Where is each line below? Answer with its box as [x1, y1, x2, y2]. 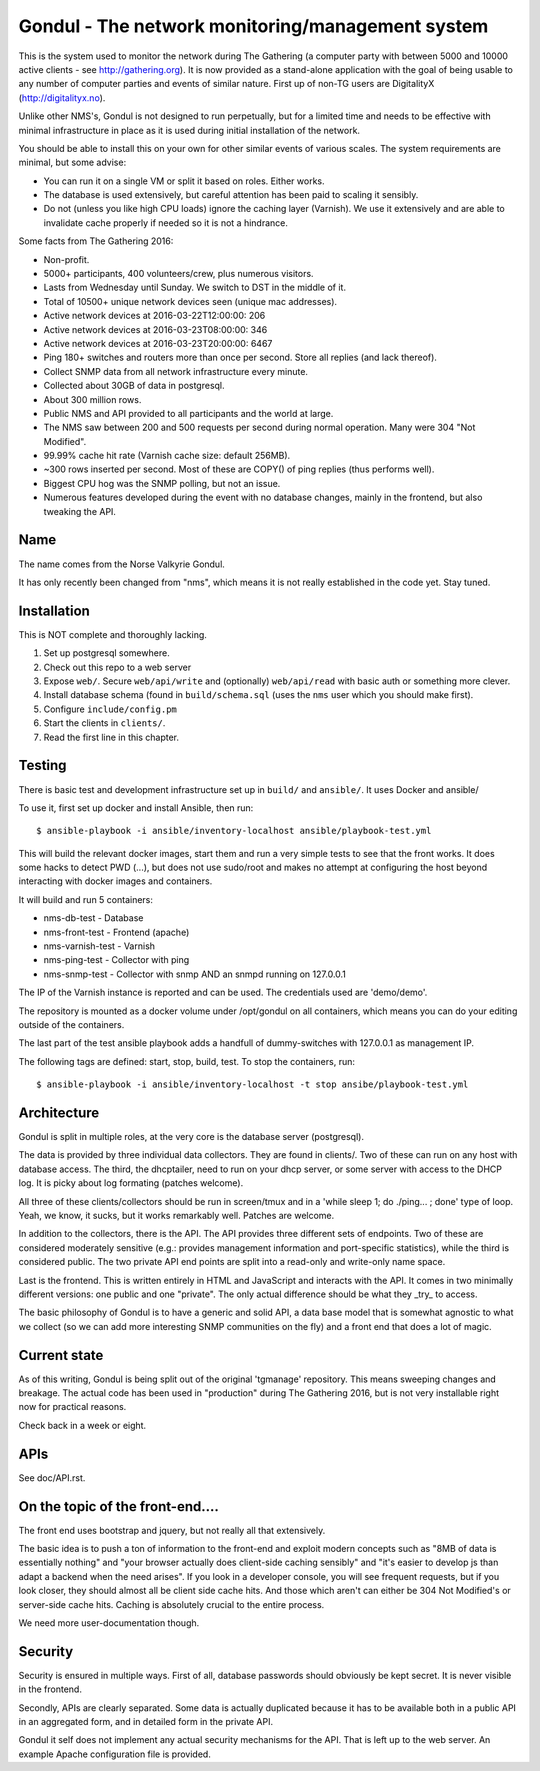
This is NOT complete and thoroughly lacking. [18, 628, 207, 640]
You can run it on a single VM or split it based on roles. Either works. [43, 175, 325, 187]
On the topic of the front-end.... [18, 1498, 220, 1515]
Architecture [18, 1104, 100, 1121]
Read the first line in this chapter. [43, 731, 180, 743]
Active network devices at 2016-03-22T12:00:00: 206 [43, 310, 266, 322]
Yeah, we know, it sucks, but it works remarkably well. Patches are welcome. [18, 1210, 335, 1221]
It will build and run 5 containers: [18, 893, 154, 905]
